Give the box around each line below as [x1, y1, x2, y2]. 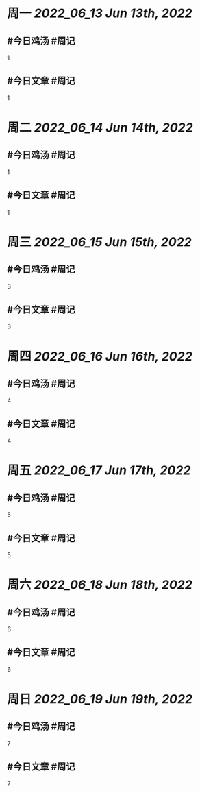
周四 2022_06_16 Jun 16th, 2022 [7, 348, 193, 364]
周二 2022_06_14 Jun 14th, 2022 [7, 120, 193, 135]
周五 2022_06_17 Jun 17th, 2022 [7, 463, 191, 478]
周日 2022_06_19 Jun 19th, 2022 [7, 692, 193, 707]
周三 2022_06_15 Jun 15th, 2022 [7, 234, 192, 249]
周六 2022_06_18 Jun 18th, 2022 [7, 577, 193, 593]
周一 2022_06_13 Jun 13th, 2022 [7, 5, 193, 21]
